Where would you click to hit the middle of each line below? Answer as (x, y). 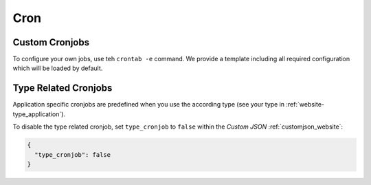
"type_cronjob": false (73, 154)
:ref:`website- (305, 105)
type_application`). (39, 114)
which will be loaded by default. (58, 68)
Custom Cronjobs (51, 42)
